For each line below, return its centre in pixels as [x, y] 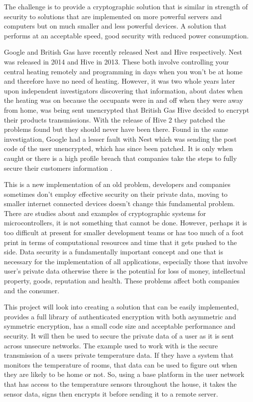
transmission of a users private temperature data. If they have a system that [119, 355]
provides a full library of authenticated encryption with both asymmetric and [120, 316]
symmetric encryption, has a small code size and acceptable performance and [120, 326]
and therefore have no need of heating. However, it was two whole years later [120, 81]
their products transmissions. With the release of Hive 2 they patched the [114, 119]
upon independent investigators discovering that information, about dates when [123, 90]
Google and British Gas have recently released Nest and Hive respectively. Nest [123, 52]
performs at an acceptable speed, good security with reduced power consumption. [126, 35]
